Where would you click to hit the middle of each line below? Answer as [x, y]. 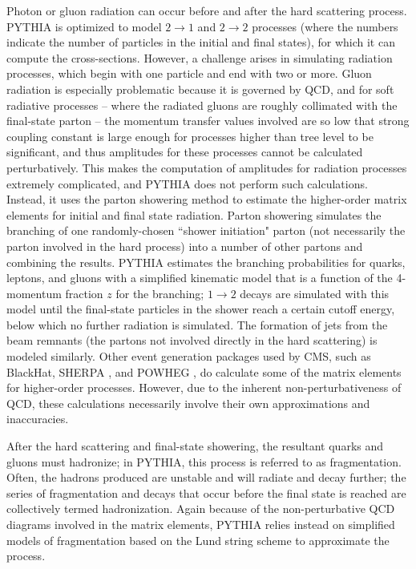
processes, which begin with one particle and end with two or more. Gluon [189, 73]
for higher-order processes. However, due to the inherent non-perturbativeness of [204, 387]
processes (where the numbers [325, 26]
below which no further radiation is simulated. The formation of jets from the [197, 324]
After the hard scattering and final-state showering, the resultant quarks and [195, 446]
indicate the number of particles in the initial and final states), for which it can [201, 42]
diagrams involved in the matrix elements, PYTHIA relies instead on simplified [201, 524]
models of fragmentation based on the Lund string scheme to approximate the [198, 540]
